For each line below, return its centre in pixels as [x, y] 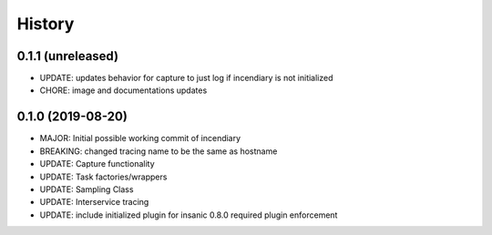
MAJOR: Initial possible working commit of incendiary [140, 138]
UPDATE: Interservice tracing [94, 202]
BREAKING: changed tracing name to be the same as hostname [159, 151]
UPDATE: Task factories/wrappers [103, 177]
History [46, 24]
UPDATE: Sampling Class [87, 189]
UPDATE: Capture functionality [97, 164]
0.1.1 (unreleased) [67, 56]
